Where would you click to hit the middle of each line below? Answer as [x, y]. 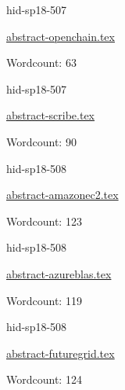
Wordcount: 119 [44, 300]
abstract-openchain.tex [61, 36]
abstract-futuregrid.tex [61, 353]
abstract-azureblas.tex [59, 273]
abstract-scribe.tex [51, 115]
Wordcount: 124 [44, 379]
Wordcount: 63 [41, 63]
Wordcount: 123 [44, 221]
